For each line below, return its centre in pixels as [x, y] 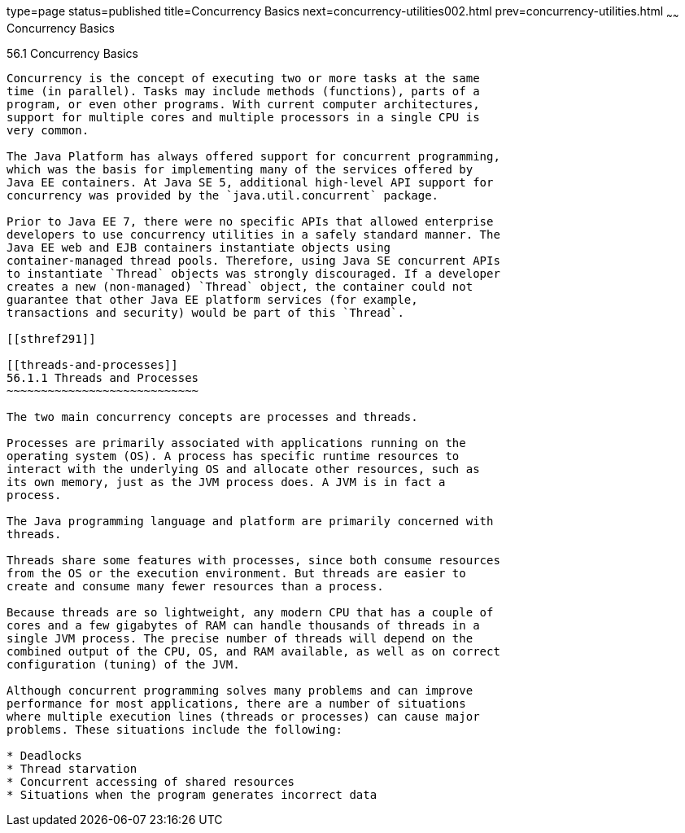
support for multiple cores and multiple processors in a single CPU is [243, 117]
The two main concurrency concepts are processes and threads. [212, 416]
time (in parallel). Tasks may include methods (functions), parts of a [243, 91]
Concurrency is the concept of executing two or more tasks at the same [243, 78]
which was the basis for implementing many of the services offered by [240, 169]
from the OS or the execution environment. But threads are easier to [236, 573]
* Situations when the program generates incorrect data [192, 794]
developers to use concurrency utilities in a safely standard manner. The [253, 234]
